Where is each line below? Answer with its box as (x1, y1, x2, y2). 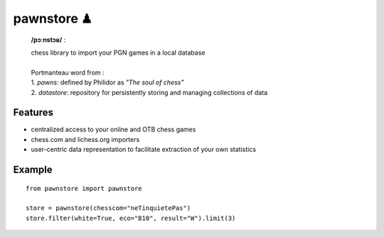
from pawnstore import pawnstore (26, 184, 142, 192)
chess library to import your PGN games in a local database (31, 48, 206, 57)
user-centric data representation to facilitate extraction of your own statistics (31, 145, 256, 154)
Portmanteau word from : (31, 68, 105, 77)
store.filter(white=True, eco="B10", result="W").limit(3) (26, 214, 236, 222)
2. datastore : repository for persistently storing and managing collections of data (31, 88, 268, 97)
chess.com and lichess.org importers (31, 135, 140, 143)
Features (13, 106, 53, 118)
